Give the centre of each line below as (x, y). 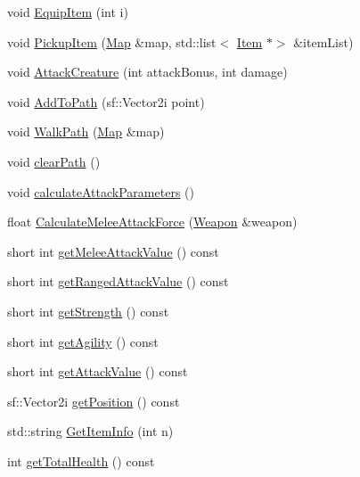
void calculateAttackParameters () (101, 191)
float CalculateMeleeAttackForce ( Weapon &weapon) (152, 222)
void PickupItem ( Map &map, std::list (112, 41)
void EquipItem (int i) (68, 12)
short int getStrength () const (88, 311)
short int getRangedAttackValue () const (118, 281)
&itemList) (323, 41)
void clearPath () (54, 161)
